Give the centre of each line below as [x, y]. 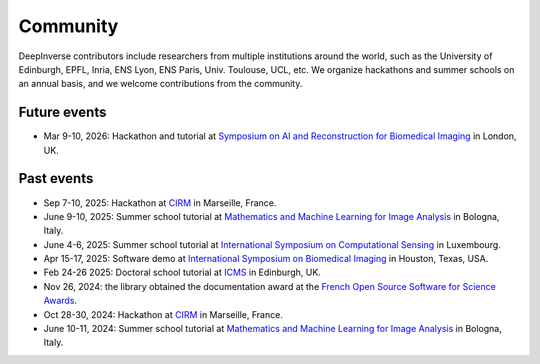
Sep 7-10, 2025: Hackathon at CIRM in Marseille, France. [160, 202]
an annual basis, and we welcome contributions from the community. [160, 84]
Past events [56, 178]
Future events [62, 112]
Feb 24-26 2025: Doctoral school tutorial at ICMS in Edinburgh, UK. [182, 272]
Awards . [60, 301]
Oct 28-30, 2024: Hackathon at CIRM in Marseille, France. [163, 314]
